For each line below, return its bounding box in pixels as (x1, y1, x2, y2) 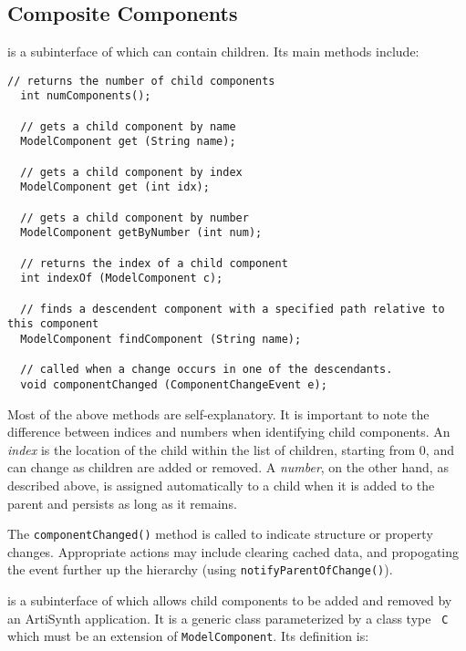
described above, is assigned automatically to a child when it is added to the (7, 475, 435, 494)
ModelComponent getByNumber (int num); (20, 226, 263, 240)
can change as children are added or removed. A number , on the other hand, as (7, 458, 449, 477)
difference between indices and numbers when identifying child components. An (7, 422, 450, 441)
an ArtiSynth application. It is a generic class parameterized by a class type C (7, 608, 449, 627)
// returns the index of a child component (20, 256, 288, 270)
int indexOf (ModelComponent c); (20, 272, 223, 285)
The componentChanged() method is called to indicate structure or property (7, 524, 433, 543)
